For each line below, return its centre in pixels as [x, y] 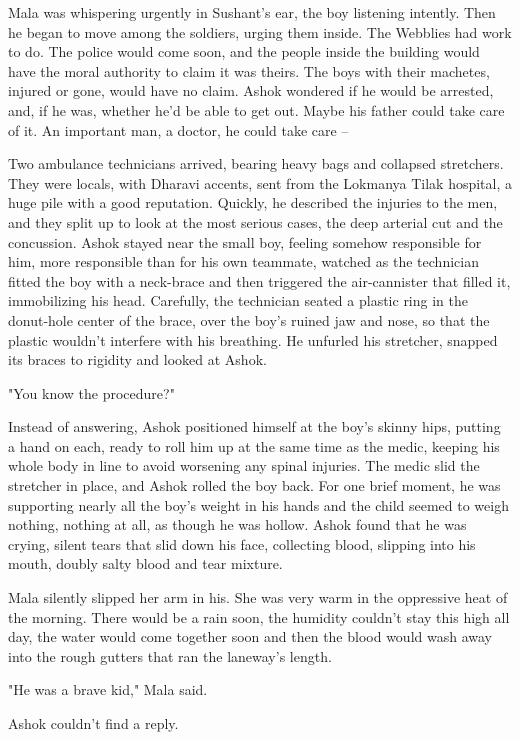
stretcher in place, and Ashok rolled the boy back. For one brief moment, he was [254, 485]
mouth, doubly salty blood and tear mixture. [145, 563]
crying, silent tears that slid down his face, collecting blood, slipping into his [242, 543]
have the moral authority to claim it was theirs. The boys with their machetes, [249, 70]
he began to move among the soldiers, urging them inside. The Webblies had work [260, 31]
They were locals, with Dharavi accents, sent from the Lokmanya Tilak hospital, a [260, 182]
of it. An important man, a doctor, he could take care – [178, 129]
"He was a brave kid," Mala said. [108, 689]
